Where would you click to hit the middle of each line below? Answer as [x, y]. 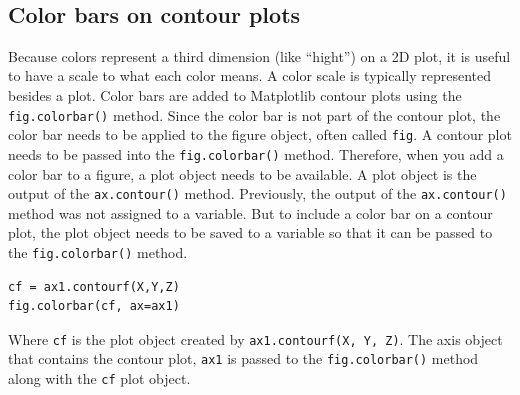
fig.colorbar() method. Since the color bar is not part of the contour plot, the [254, 114]
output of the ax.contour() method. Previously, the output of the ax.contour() [257, 193]
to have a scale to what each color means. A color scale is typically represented [250, 75]
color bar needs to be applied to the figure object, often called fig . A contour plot [260, 134]
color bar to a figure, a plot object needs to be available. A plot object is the [242, 173]
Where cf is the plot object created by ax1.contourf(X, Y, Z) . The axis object [255, 338]
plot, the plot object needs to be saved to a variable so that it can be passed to [250, 232]
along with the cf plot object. [99, 378]
